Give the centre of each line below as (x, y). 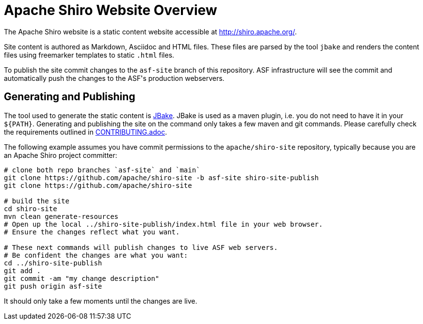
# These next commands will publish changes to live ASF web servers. (141, 247)
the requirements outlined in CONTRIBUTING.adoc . (86, 132)
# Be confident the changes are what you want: (96, 255)
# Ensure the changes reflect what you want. (92, 232)
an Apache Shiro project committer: (61, 155)
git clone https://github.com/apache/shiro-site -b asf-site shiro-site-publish (162, 177)
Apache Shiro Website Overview (111, 10)
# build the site (37, 201)
